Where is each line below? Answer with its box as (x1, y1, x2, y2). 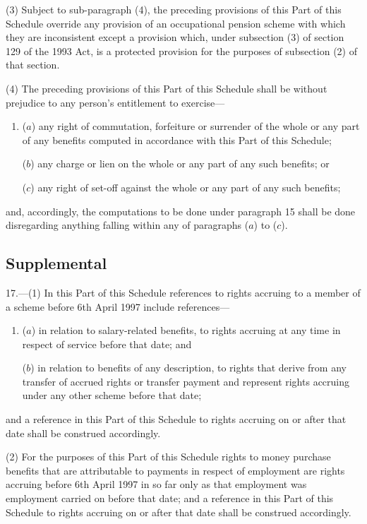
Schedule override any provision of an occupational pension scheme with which (6, 16, 346, 30)
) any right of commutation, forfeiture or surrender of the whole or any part (31, 119, 360, 133)
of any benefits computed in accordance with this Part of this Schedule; (22, 132, 332, 147)
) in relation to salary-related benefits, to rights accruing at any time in (31, 323, 341, 338)
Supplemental (6, 252, 107, 274)
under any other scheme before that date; (22, 388, 202, 403)
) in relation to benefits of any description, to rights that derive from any (30, 360, 347, 375)
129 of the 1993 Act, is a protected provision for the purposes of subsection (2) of (6, 43, 357, 58)
